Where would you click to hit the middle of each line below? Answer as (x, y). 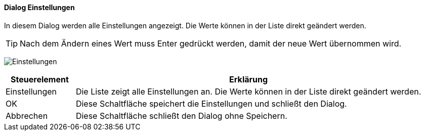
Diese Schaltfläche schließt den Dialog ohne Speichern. (181, 116)
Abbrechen (27, 116)
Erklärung (249, 79)
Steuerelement (40, 79)
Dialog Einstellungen (39, 7)
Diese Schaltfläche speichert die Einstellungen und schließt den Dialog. (211, 103)
